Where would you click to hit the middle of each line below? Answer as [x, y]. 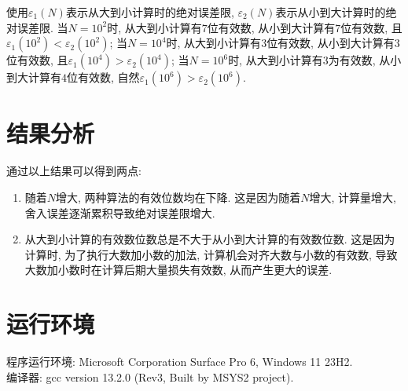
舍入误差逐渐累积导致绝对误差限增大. [120, 212]
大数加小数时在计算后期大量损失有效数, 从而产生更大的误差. [178, 270]
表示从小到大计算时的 [331, 12]
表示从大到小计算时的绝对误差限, [150, 12]
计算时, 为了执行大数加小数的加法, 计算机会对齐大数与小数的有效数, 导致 [211, 254]
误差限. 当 [42, 27]
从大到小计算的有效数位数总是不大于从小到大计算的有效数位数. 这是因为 [210, 239]
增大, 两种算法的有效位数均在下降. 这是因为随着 [178, 197]
